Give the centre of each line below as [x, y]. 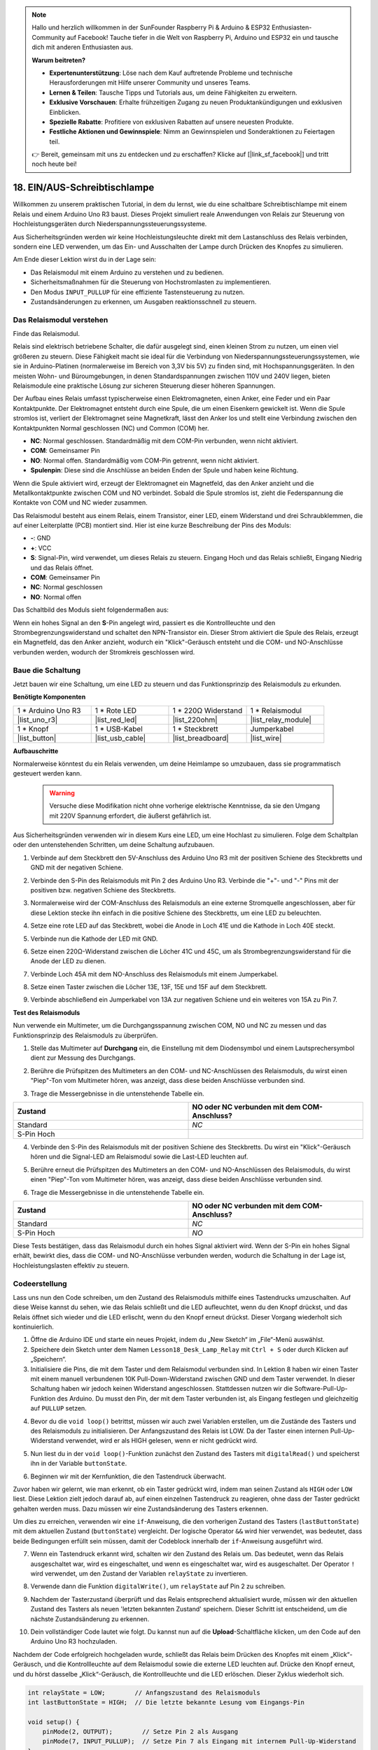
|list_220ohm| [195, 720]
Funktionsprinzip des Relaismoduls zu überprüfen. [85, 1035]
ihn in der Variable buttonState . [79, 1464]
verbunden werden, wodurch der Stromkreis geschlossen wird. [104, 652]
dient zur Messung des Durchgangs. [83, 1058]
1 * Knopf [33, 729]
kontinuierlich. [33, 1327]
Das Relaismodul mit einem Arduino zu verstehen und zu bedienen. [127, 272]
